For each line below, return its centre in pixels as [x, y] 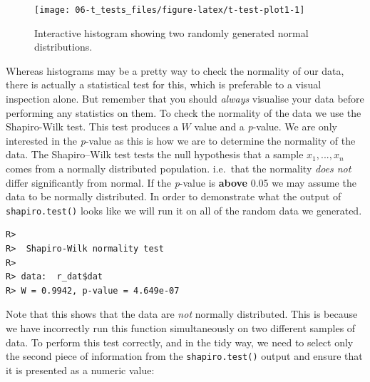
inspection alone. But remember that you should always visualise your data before [185, 99]
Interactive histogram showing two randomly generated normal [171, 32]
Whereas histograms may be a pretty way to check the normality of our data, [175, 70]
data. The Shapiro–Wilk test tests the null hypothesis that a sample [155, 154]
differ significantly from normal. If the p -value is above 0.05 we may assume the [181, 182]
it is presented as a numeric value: [80, 370]
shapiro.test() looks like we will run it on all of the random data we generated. [184, 210]
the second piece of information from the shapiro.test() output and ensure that [184, 356]
